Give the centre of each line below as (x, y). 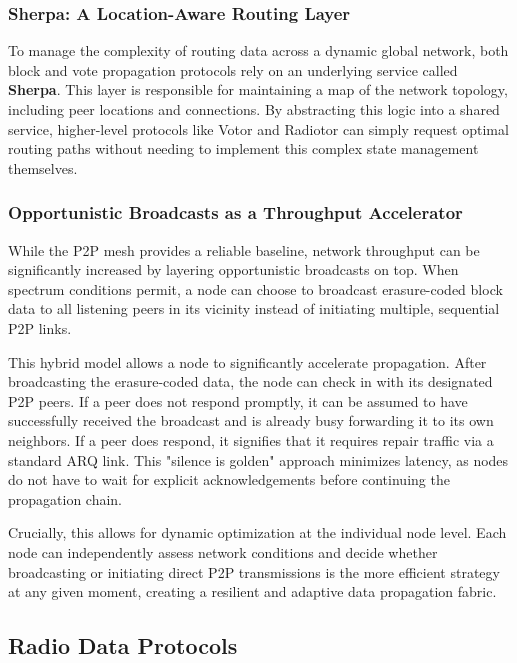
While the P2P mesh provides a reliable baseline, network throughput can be (244, 249)
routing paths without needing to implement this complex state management (243, 148)
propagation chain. (65, 498)
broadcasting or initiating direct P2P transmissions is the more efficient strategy (254, 571)
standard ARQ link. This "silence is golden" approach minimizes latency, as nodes (258, 459)
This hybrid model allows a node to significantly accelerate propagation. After (247, 361)
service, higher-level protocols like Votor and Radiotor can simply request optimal (258, 128)
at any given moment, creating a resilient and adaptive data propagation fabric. (252, 591)
